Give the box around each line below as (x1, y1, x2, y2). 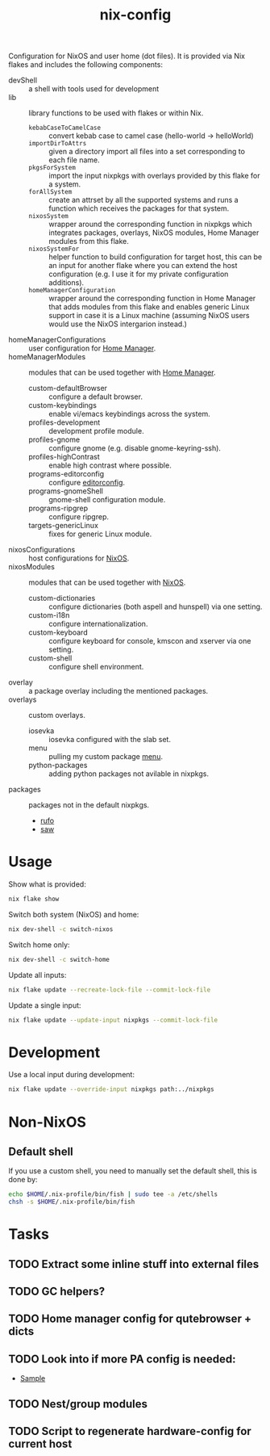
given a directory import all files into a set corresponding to (48, 147, 246, 157)
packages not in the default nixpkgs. (28, 800, 150, 810)
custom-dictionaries (28, 594, 96, 603)
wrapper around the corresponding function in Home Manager (48, 293, 256, 304)
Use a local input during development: (8, 1070, 135, 1080)
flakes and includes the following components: (8, 60, 164, 69)
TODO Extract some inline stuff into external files (8, 1257, 260, 1271)
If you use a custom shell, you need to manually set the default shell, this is (8, 1166, 258, 1176)
